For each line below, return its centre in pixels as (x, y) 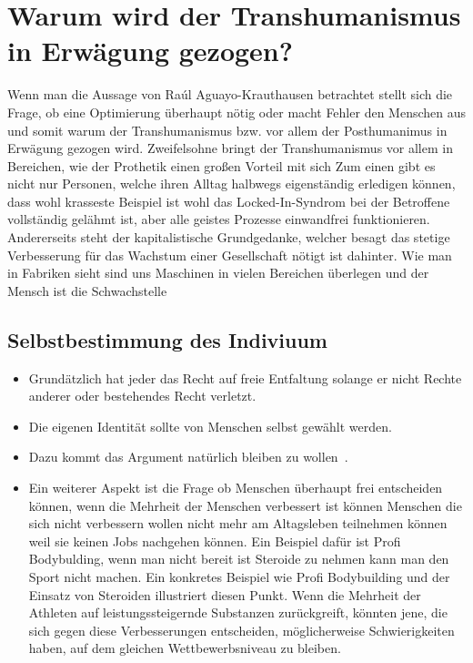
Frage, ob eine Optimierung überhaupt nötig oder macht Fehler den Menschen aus (236, 112)
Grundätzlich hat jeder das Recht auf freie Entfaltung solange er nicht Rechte (245, 377)
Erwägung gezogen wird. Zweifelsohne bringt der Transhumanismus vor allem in (230, 148)
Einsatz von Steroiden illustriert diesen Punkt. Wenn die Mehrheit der (225, 594)
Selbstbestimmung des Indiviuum (167, 339)
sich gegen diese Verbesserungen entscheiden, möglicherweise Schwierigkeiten (242, 630)
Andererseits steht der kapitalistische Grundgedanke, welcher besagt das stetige (229, 237)
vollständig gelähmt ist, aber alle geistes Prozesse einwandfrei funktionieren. (219, 219)
